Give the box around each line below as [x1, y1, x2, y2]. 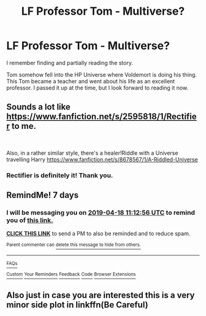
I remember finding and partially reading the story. [6, 59, 134, 66]
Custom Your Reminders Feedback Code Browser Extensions [6, 271, 136, 277]
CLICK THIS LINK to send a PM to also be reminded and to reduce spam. [6, 230, 191, 237]
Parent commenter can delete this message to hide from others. [6, 242, 141, 248]
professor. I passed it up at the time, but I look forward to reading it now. [6, 84, 189, 91]
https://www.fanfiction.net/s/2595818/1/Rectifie [6, 112, 197, 122]
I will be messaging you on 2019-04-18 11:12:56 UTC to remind [6, 208, 195, 217]
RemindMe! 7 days [6, 190, 79, 201]
